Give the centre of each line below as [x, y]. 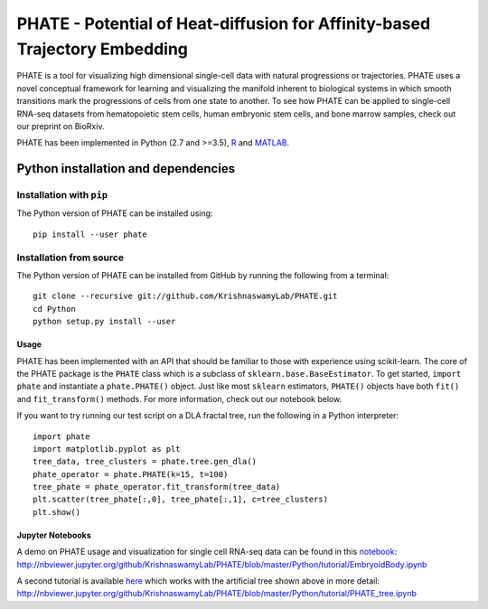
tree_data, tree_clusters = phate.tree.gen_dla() [145, 462]
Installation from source [70, 258]
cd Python [54, 309]
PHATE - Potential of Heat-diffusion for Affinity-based [224, 23]
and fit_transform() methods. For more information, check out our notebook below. [179, 398]
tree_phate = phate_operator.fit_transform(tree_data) [157, 487]
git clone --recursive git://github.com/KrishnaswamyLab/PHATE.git [185, 296]
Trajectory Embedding [103, 49]
